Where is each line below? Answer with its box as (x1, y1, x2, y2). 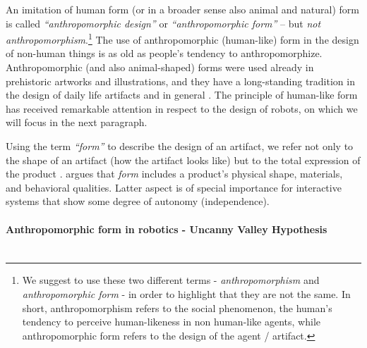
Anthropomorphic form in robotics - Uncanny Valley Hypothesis (6, 221, 327, 236)
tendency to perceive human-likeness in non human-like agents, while (22, 314, 320, 329)
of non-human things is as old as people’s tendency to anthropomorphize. (6, 46, 323, 61)
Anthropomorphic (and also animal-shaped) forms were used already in (6, 60, 314, 75)
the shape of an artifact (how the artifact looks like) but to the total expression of (6, 152, 361, 167)
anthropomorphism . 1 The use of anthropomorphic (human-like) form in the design (6, 30, 359, 46)
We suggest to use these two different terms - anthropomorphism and (22, 273, 320, 287)
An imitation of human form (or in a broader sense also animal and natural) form (6, 2, 360, 16)
